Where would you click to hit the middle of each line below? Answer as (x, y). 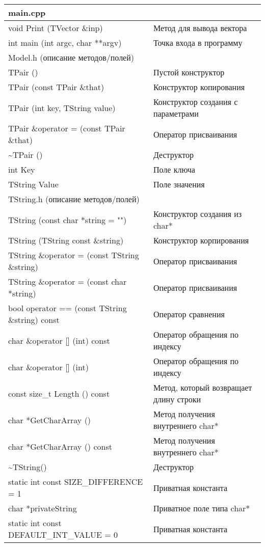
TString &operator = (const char (68, 281)
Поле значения (179, 184)
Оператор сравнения (189, 314)
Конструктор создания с (195, 102)
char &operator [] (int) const (59, 340)
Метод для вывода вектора (200, 28)
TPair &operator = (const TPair (67, 128)
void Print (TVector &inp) (56, 28)
